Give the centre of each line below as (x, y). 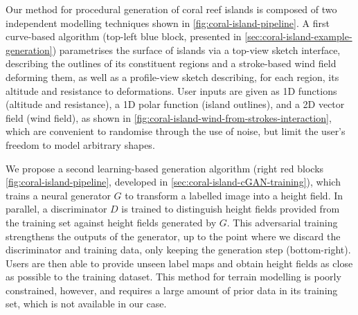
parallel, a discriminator (56, 209)
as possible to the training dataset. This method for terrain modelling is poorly (173, 277)
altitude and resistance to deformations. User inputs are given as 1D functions (171, 90)
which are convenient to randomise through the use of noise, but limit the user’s (176, 131)
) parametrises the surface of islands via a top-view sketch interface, (196, 49)
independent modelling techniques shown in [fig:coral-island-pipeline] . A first (168, 22)
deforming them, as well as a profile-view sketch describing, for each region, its (172, 76)
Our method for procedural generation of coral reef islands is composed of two (171, 9)
